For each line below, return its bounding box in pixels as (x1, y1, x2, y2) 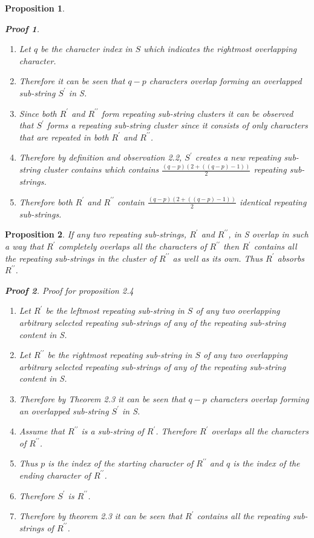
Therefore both (19, 195, 73, 208)
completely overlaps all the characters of (58, 240, 207, 252)
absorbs (277, 251, 305, 264)
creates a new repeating (195, 151, 281, 164)
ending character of (19, 468, 91, 481)
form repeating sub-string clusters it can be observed (101, 107, 293, 119)
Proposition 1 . (5, 2, 65, 14)
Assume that (19, 425, 65, 437)
